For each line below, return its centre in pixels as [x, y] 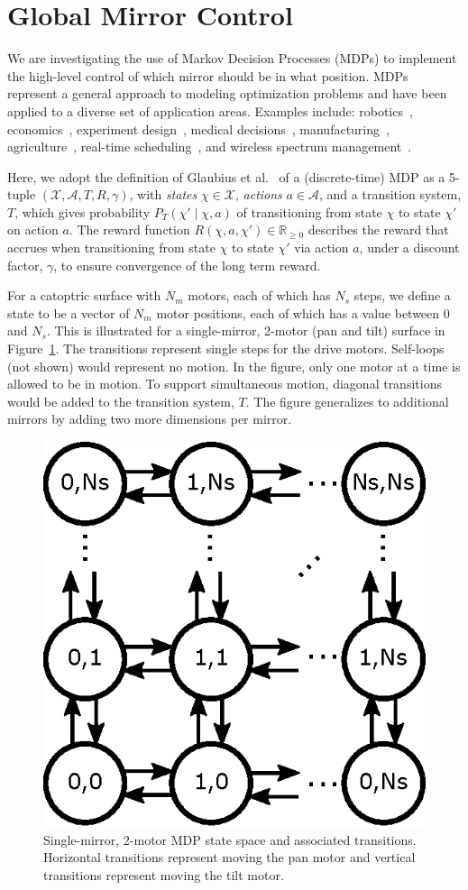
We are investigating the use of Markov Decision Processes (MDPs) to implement [232, 58]
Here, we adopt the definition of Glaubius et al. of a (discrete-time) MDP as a [226, 176]
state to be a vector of [69, 312]
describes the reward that [378, 229]
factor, [25, 265]
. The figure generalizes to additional [347, 401]
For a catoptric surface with [84, 295]
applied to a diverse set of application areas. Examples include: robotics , [210, 110]
